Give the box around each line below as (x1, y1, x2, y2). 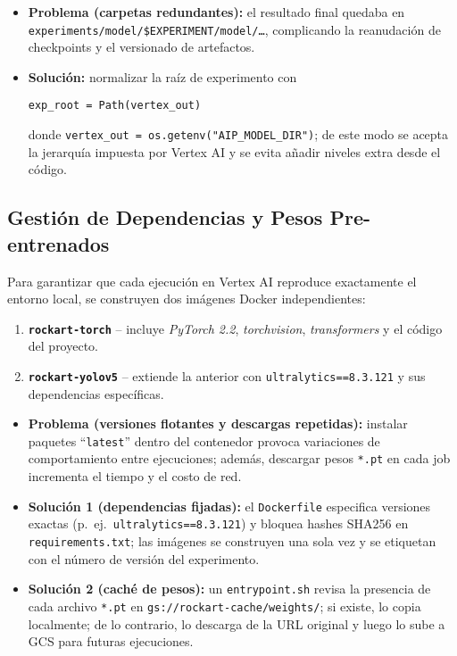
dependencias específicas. (28, 384, 164, 403)
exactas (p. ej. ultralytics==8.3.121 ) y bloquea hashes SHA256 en (28, 514, 409, 533)
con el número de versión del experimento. (28, 549, 260, 568)
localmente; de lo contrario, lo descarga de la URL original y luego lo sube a (28, 614, 445, 633)
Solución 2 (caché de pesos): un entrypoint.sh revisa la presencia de (28, 579, 431, 598)
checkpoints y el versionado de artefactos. (28, 37, 255, 56)
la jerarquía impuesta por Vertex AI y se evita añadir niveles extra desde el (28, 142, 441, 161)
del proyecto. (28, 336, 99, 355)
